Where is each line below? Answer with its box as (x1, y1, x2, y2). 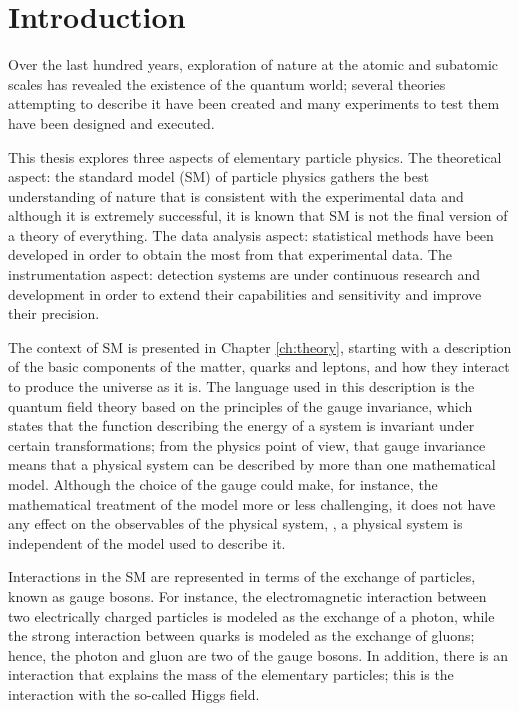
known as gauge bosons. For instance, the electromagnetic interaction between (8, 585, 487, 606)
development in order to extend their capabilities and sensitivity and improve (8, 283, 482, 304)
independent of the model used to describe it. (8, 532, 286, 553)
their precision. (8, 303, 100, 324)
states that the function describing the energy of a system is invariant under (8, 415, 475, 436)
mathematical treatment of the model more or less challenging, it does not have (8, 493, 496, 514)
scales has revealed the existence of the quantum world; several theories (8, 73, 446, 94)
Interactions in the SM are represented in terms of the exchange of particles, (8, 566, 476, 587)
